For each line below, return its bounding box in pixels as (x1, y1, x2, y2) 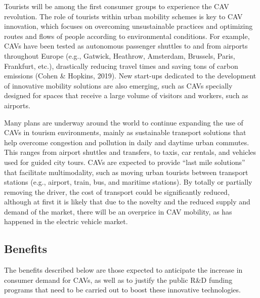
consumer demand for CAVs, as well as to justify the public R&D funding (4, 274, 233, 285)
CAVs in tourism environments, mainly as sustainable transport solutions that (4, 127, 246, 138)
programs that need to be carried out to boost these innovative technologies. (4, 284, 241, 295)
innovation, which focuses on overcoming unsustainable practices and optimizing (4, 21, 253, 31)
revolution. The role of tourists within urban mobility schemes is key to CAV (4, 11, 243, 21)
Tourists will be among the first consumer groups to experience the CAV (4, 1, 229, 11)
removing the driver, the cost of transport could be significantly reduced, (4, 186, 230, 197)
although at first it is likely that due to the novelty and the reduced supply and (4, 196, 250, 207)
